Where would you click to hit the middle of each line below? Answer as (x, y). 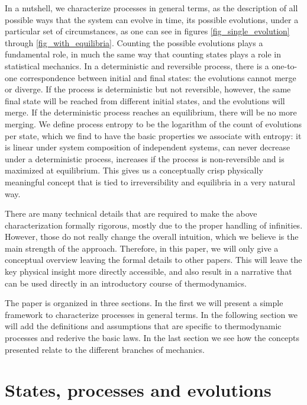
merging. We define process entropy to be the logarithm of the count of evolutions (153, 123)
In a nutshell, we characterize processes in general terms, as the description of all (151, 8)
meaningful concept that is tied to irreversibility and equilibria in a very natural (150, 181)
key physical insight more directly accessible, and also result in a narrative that (148, 271)
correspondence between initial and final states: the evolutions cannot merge (158, 77)
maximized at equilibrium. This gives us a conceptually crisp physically (134, 170)
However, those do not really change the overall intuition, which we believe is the (152, 237)
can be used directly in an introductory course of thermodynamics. (126, 283)
